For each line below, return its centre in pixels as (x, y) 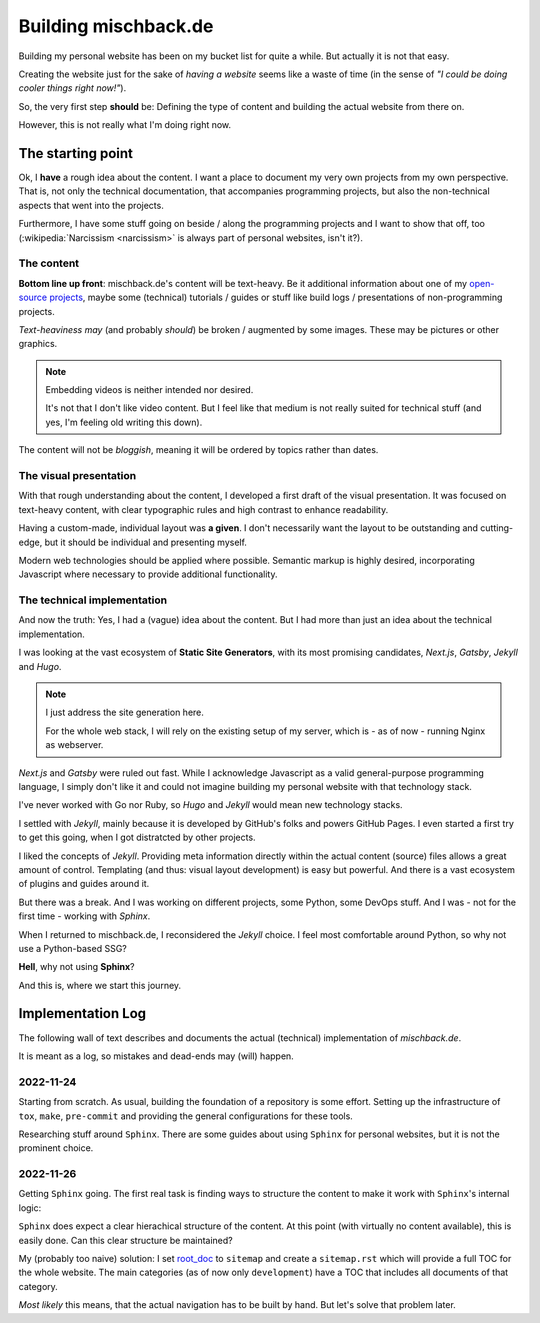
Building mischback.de (116, 26)
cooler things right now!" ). (72, 88)
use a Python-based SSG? (72, 948)
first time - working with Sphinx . (84, 916)
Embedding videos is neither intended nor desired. (149, 390)
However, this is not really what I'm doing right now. (125, 125)
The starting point (76, 153)
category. (38, 1286)
